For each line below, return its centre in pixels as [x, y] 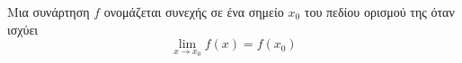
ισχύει [23, 29]
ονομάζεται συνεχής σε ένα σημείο [194, 12]
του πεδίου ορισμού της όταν [379, 12]
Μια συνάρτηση [49, 12]
